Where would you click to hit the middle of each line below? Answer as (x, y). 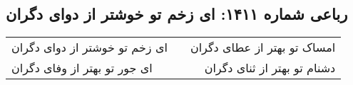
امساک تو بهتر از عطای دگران (263, 47)
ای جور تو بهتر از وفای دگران (82, 68)
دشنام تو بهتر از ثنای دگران (270, 68)
